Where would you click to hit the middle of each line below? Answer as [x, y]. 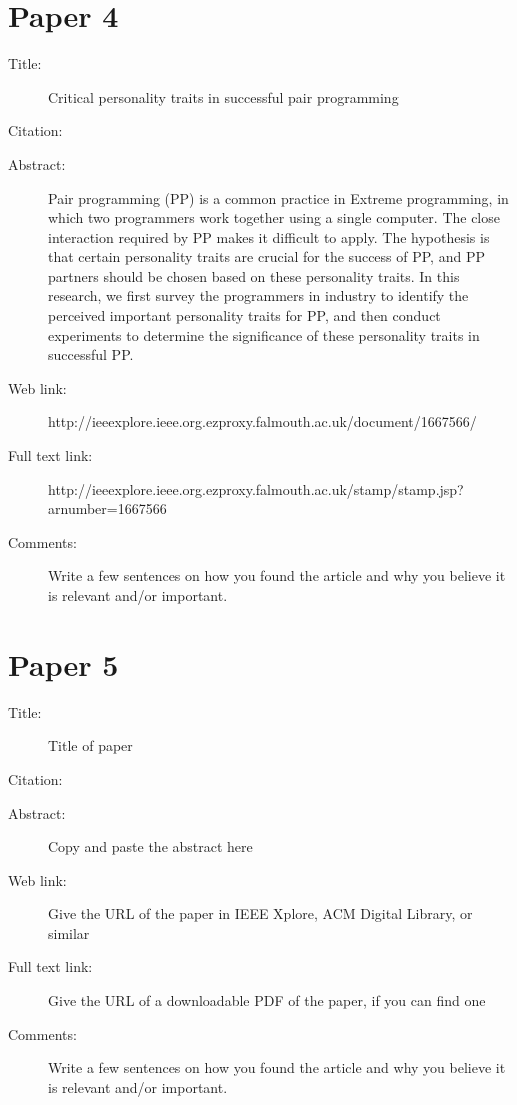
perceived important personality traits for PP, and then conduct [244, 315]
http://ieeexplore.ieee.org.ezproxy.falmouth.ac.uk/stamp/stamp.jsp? [256, 488]
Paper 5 [63, 663]
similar [69, 932]
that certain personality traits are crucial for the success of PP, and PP [266, 256]
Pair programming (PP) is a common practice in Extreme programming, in [278, 197]
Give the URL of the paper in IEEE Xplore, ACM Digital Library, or [260, 913]
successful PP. [91, 354]
